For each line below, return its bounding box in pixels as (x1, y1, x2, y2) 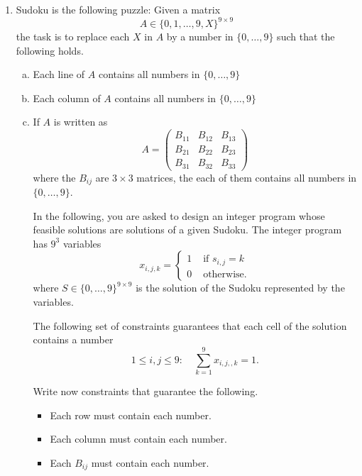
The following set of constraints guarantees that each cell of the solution (33, 318, 347, 333)
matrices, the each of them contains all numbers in (136, 170, 357, 184)
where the (33, 170, 76, 184)
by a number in (166, 29, 234, 44)
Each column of (33, 90, 101, 105)
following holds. (16, 43, 84, 57)
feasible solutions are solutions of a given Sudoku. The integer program (33, 222, 342, 237)
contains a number (33, 332, 114, 347)
